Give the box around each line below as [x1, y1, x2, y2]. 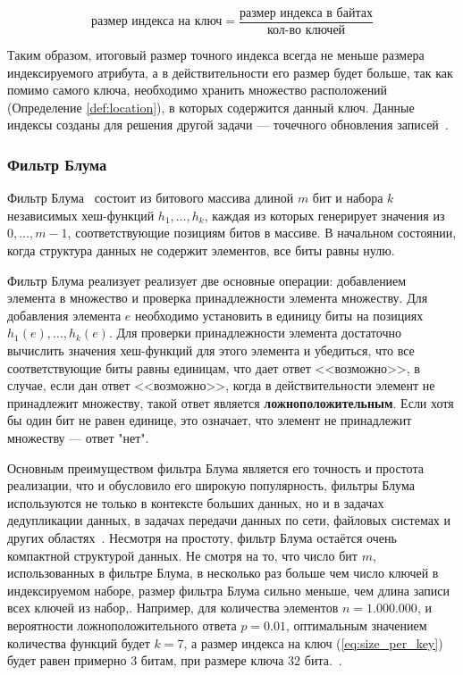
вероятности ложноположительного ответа [7, 615, 237, 634]
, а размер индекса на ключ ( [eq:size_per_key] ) [183, 633, 443, 652]
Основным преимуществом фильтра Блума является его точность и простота [7, 458, 424, 477]
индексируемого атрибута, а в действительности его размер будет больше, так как [7, 62, 453, 81]
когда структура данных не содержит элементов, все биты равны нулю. [7, 241, 395, 260]
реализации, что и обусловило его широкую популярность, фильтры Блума [7, 476, 415, 495]
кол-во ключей [266, 24, 346, 37]
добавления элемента [7, 305, 122, 324]
